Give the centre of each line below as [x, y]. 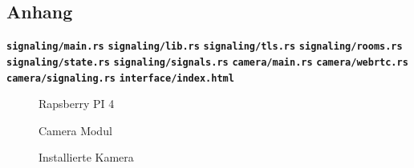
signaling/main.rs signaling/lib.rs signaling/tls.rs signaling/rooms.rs [205, 47]
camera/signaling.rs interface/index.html [120, 78]
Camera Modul [75, 130]
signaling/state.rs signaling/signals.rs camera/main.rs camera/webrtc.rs [207, 62]
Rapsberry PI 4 [77, 104]
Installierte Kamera [86, 157]
